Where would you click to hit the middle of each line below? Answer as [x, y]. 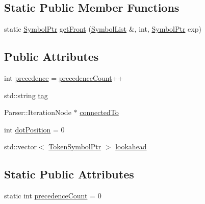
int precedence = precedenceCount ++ [64, 78]
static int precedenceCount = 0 [53, 196]
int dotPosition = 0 [34, 129]
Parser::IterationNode [38, 112]
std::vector [20, 146]
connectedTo [99, 112]
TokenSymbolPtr [75, 146]
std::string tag [26, 95]
